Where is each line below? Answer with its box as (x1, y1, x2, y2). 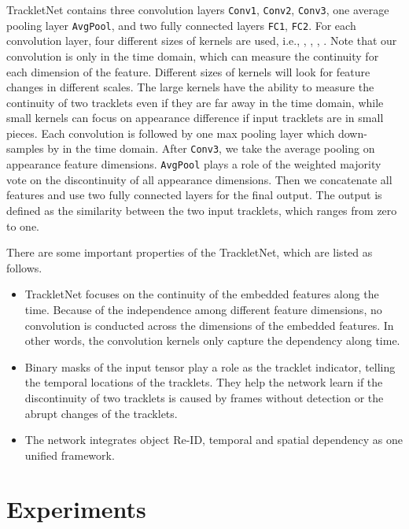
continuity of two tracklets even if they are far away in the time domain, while (6, 94, 384, 110)
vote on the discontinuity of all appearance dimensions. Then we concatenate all (6, 171, 392, 187)
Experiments (6, 493, 146, 525)
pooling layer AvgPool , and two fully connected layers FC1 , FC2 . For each (6, 17, 356, 33)
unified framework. (24, 446, 115, 463)
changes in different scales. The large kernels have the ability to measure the (6, 79, 374, 95)
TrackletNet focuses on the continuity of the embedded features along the (24, 286, 379, 302)
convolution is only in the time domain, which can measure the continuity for (6, 47, 379, 64)
